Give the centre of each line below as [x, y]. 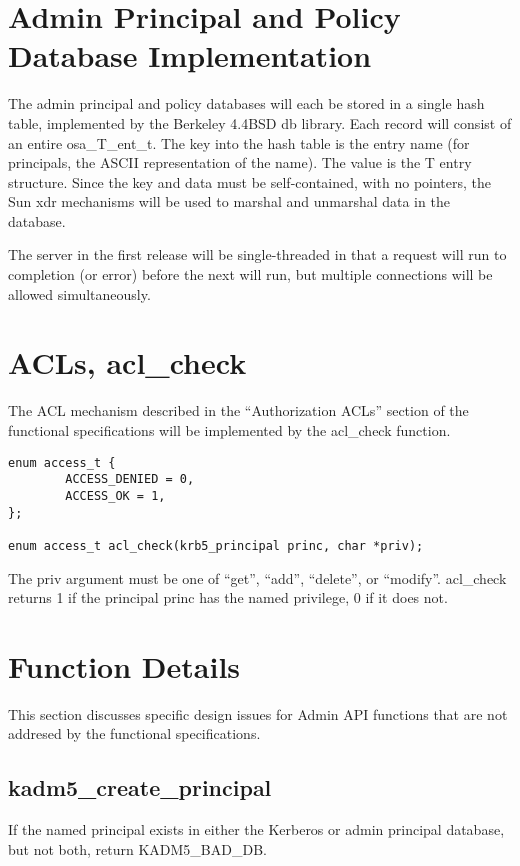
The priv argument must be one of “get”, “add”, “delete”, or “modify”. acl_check [257, 577]
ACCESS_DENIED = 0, [130, 479]
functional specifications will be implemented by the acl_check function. [229, 429]
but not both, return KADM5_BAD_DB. [137, 848]
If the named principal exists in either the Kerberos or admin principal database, [256, 829]
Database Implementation [190, 55]
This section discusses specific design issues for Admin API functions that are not [258, 713]
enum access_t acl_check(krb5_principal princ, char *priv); [216, 545]
